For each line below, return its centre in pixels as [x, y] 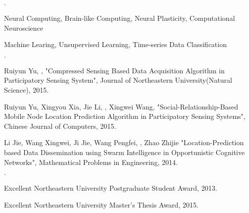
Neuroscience [24, 27]
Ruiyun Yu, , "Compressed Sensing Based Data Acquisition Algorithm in [114, 70]
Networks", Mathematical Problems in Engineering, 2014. [91, 162]
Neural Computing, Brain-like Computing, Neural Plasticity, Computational [120, 18]
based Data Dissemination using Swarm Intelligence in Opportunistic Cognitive [124, 152]
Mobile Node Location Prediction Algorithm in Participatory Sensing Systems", [125, 116]
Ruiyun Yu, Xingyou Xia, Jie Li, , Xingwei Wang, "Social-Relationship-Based [121, 106]
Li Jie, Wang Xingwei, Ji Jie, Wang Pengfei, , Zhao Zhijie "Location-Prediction [124, 142]
